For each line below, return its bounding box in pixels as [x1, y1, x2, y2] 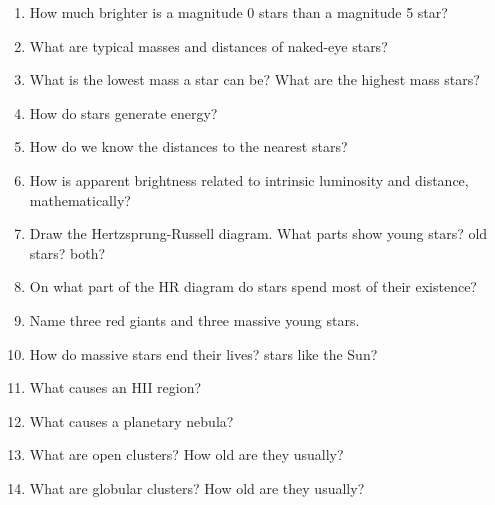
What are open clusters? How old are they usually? [29, 444, 344, 465]
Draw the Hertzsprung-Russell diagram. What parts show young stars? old [29, 223, 488, 244]
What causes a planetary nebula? [29, 410, 234, 431]
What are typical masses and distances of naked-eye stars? [29, 35, 388, 56]
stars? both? [29, 242, 106, 263]
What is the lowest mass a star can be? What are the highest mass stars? [29, 69, 480, 90]
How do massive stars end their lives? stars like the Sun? [29, 343, 378, 364]
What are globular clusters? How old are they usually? [29, 477, 365, 498]
